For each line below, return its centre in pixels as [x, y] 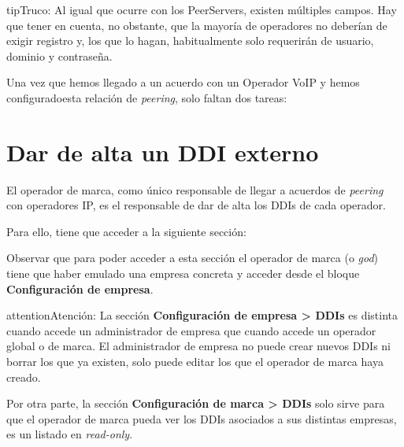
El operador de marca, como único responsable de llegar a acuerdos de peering [195, 189]
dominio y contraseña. [59, 55]
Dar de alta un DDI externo [163, 151]
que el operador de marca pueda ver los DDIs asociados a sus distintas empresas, [202, 418]
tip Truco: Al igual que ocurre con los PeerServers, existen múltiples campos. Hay [202, 9]
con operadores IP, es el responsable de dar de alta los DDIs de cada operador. [196, 205]
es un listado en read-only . [70, 434]
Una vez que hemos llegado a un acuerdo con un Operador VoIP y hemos [183, 82]
